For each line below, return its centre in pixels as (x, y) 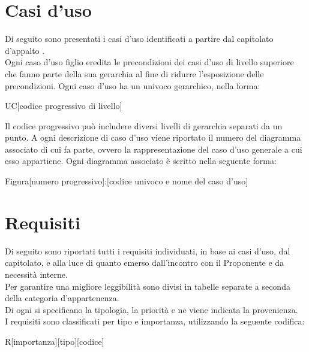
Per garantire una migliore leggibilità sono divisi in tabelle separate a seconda (148, 286)
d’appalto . (25, 50)
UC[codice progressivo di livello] (64, 106)
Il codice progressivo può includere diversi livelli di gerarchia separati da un (144, 125)
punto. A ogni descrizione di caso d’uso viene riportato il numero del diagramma (153, 137)
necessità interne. (36, 274)
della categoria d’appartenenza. (62, 298)
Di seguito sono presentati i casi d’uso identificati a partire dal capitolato (139, 39)
